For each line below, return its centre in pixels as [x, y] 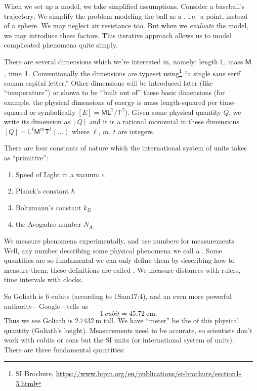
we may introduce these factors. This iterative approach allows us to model [118, 35]
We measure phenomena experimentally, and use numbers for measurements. [120, 240]
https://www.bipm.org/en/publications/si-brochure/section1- [149, 373]
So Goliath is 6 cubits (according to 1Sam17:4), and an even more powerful [118, 296]
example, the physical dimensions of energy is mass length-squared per [111, 102]
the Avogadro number [48, 224]
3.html [25, 383]
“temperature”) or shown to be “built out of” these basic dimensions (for [114, 92]
